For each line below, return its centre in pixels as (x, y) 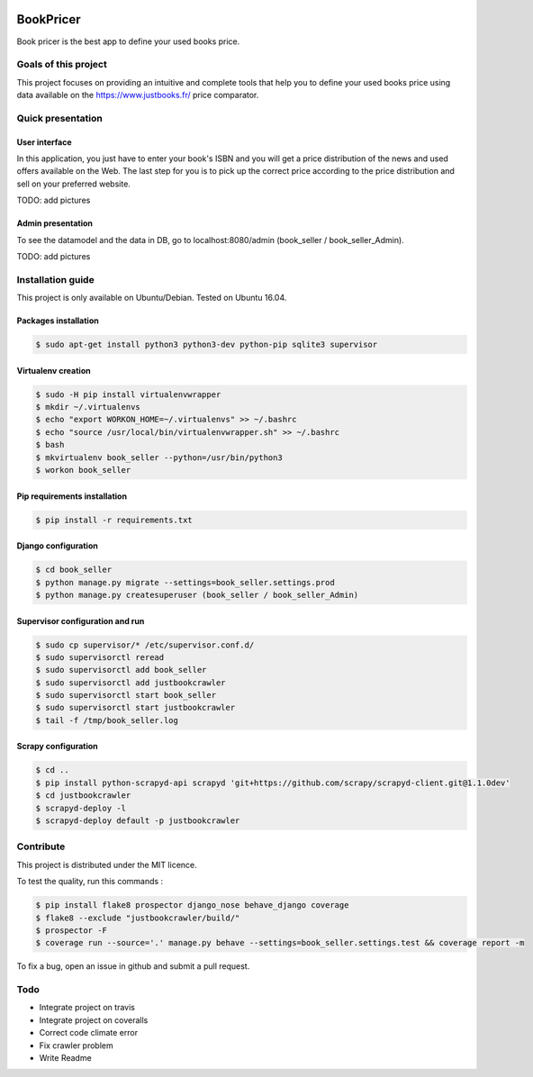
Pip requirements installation (72, 496)
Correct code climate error (89, 1033)
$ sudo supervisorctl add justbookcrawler (131, 683)
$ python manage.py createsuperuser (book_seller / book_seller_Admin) (197, 595)
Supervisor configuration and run (81, 620)
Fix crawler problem (76, 1045)
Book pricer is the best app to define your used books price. (128, 41)
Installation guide (55, 279)
